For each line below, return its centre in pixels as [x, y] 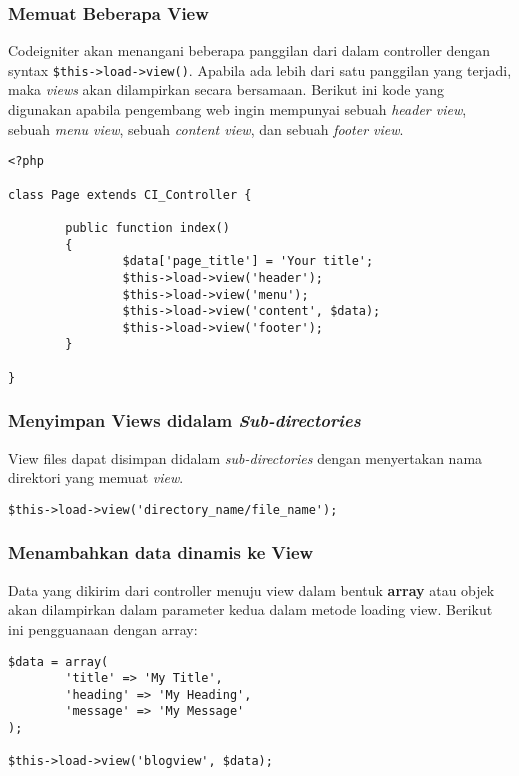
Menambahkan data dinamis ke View [161, 552]
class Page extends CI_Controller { [130, 194]
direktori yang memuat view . [96, 477]
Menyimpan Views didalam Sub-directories [184, 420]
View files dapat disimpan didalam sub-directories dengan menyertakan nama [245, 457]
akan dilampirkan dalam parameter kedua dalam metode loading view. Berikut [250, 609]
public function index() [147, 227]
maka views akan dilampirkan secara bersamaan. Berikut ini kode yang [226, 89]
